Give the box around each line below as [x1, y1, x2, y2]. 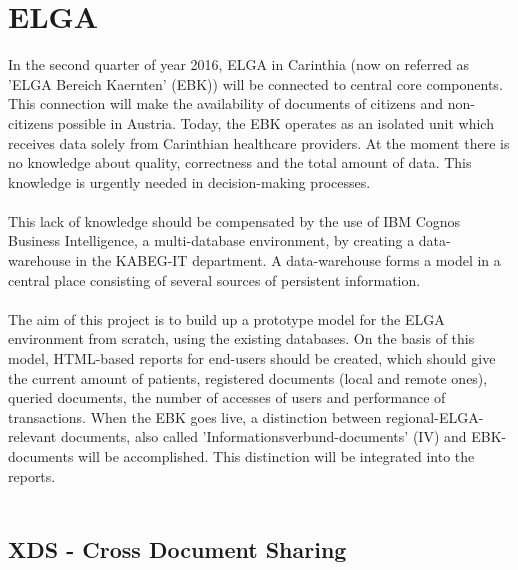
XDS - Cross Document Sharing [8, 534, 347, 565]
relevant [8, 426, 57, 447]
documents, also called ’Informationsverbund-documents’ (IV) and [60, 426, 467, 447]
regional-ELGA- [385, 406, 484, 427]
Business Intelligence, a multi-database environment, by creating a [8, 230, 415, 251]
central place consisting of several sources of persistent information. [8, 269, 421, 290]
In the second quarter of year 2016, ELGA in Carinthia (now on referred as [8, 54, 469, 75]
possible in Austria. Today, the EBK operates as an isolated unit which [57, 112, 494, 133]
